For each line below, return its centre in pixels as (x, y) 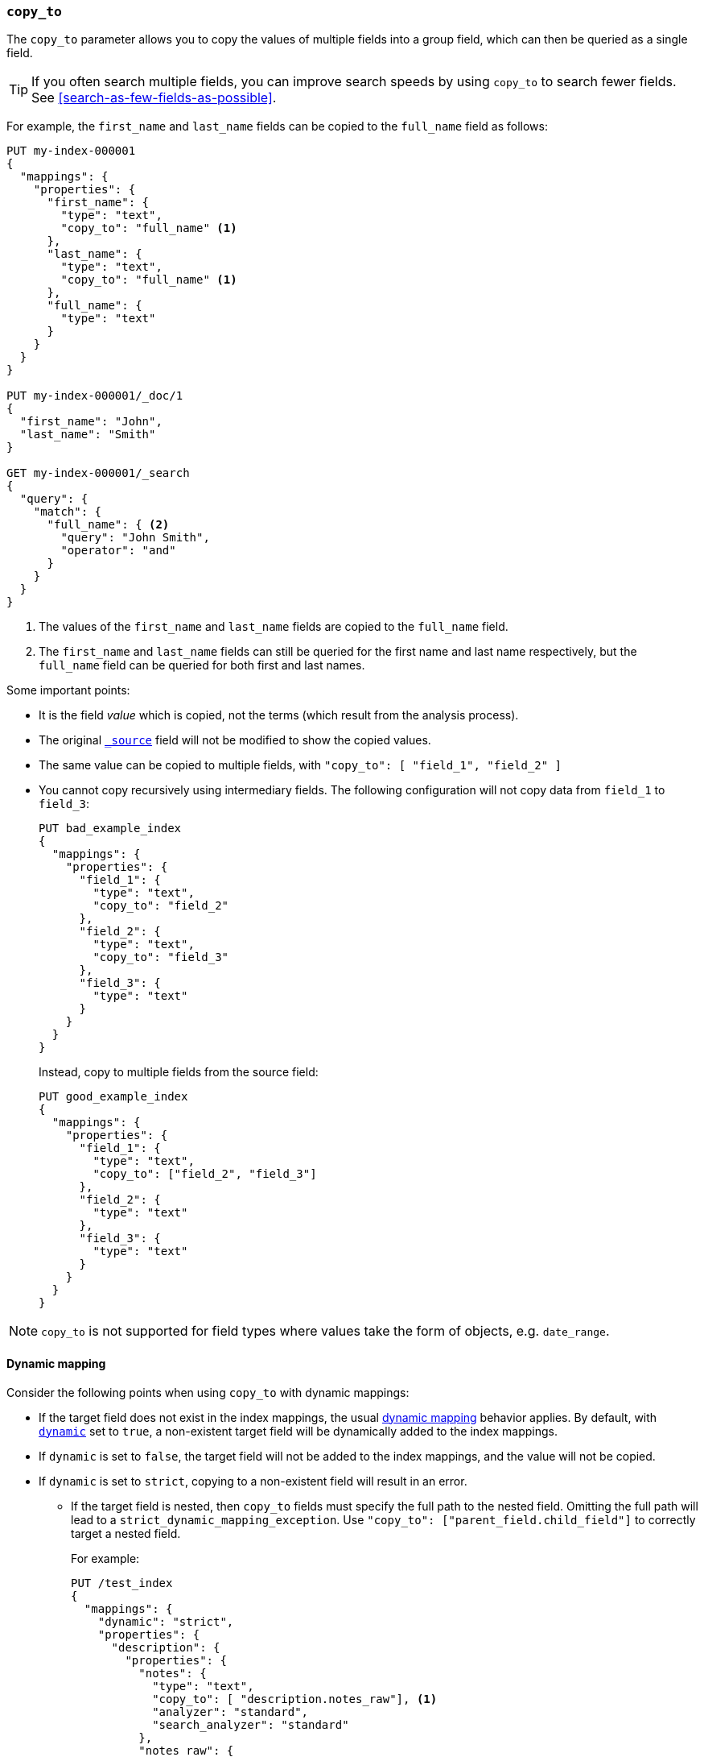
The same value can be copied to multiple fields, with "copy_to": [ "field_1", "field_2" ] (301, 765)
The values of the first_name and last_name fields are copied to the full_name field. (274, 627)
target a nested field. (126, 1533)
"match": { (68, 512)
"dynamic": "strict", (166, 1621)
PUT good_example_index (113, 1097)
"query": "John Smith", (135, 538)
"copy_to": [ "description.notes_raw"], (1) (295, 1699)
